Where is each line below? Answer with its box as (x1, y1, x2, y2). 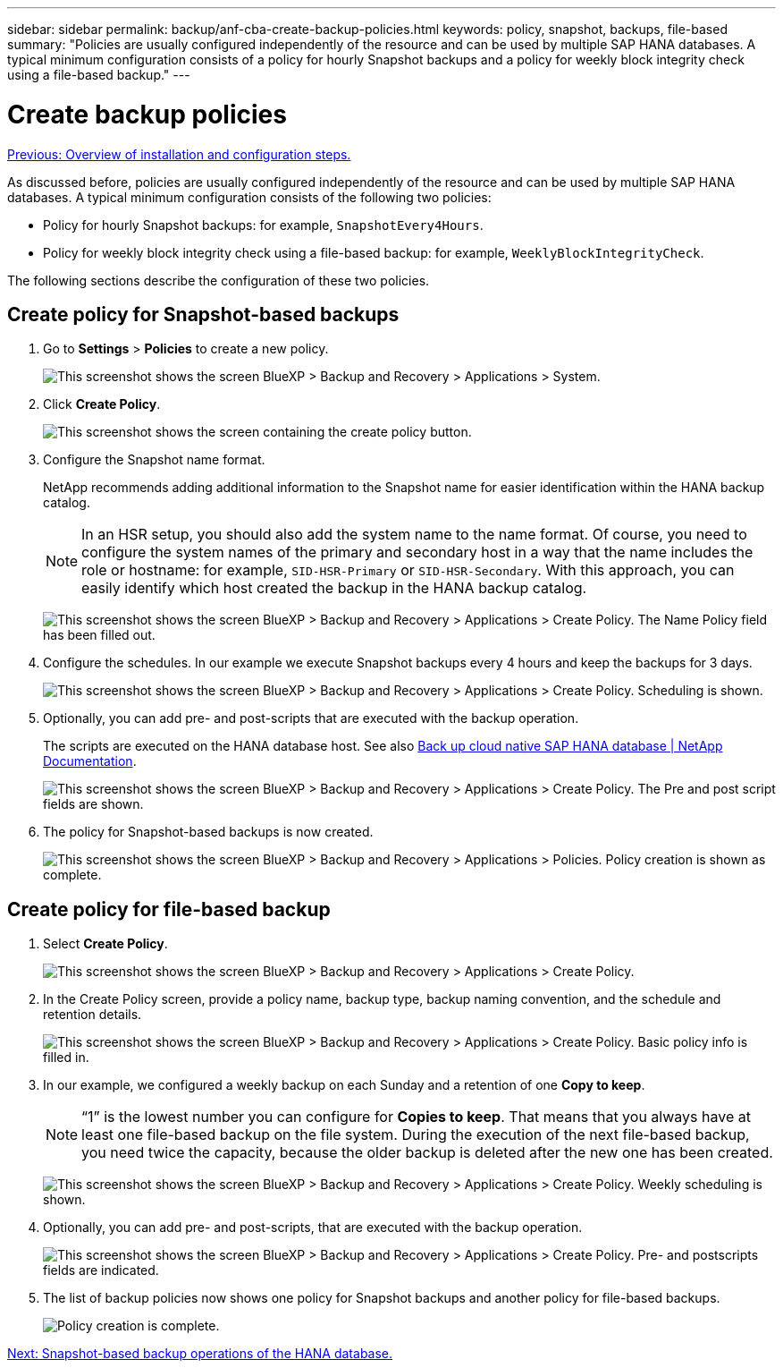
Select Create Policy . (43, 936, 168, 952)
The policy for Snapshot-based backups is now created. (43, 824, 374, 840)
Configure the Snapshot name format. (43, 452, 265, 468)
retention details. (43, 1007, 142, 1023)
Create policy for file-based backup (7, 897, 331, 921)
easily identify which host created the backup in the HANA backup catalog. (81, 579, 587, 598)
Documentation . (43, 753, 137, 769)
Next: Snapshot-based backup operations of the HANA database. (7, 1346, 393, 1362)
